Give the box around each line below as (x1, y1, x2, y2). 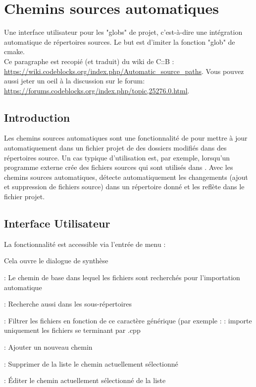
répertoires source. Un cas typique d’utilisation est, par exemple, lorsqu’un (4, 152, 230, 162)
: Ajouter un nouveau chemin (4, 342, 93, 352)
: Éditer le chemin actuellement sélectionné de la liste (4, 375, 166, 386)
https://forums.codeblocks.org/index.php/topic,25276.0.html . (4, 85, 190, 95)
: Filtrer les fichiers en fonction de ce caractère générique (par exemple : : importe (4, 315, 252, 325)
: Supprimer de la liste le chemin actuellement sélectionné (4, 358, 178, 369)
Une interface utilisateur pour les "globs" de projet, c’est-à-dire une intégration (4, 27, 243, 37)
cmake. (4, 46, 25, 57)
